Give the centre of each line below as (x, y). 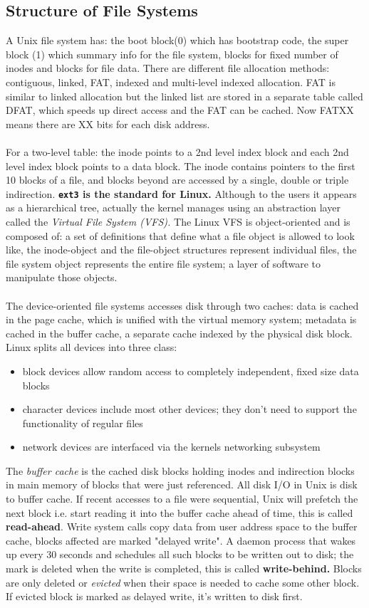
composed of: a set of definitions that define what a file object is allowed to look (180, 235)
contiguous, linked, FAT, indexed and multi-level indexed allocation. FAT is (171, 82)
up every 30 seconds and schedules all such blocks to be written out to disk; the (180, 554)
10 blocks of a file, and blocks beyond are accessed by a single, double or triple (177, 180)
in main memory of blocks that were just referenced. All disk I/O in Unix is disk (182, 484)
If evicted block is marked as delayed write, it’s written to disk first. (154, 596)
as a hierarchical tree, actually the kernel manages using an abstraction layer (173, 208)
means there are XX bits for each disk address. (108, 124)
